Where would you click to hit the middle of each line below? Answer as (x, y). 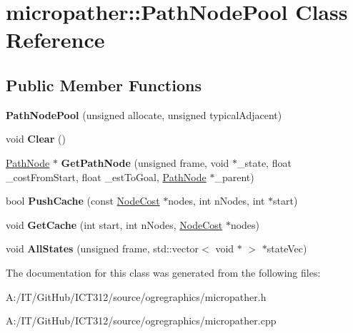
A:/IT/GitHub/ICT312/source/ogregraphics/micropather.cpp (141, 321)
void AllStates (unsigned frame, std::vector (103, 249)
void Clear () (36, 139)
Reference (55, 40)
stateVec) (287, 249)
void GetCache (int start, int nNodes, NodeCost (114, 224)
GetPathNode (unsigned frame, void (145, 162)
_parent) (234, 176)
